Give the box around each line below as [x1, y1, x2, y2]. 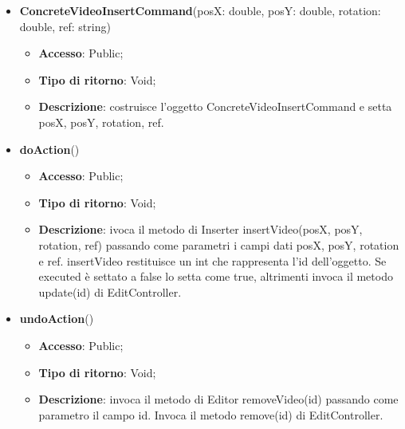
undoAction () [19, 310, 94, 327]
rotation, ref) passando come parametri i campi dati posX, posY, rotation [38, 236, 399, 253]
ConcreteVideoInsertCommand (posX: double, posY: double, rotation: [19, 2, 381, 18]
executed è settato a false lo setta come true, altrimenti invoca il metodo [38, 268, 393, 285]
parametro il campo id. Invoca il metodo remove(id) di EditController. [38, 406, 383, 423]
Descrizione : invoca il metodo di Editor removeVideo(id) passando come [38, 391, 399, 407]
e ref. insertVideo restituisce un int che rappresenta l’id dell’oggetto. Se [38, 252, 387, 269]
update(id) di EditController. [38, 283, 182, 300]
